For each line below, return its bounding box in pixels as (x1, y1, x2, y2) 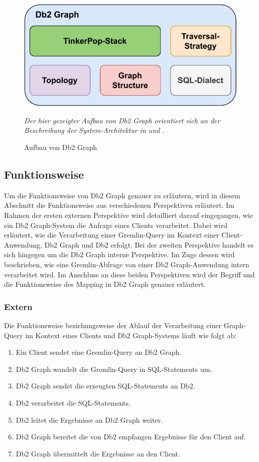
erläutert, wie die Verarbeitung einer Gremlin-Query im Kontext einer (4, 229, 219, 240)
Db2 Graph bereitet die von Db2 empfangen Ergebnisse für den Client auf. (16, 431, 246, 442)
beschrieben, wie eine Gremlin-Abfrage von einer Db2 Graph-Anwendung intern (4, 259, 249, 270)
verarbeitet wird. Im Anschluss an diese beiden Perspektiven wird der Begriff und (4, 269, 255, 279)
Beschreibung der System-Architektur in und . (24, 125, 165, 135)
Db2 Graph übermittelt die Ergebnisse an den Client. (16, 448, 180, 458)
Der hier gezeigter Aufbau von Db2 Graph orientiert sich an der (24, 115, 220, 125)
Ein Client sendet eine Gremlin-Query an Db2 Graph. (16, 347, 182, 357)
